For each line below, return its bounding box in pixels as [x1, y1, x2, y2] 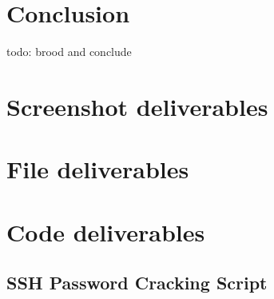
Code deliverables [6, 215, 205, 248]
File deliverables [6, 153, 189, 185]
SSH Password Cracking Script [6, 270, 268, 295]
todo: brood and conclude [6, 43, 132, 60]
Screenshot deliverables [6, 90, 268, 122]
